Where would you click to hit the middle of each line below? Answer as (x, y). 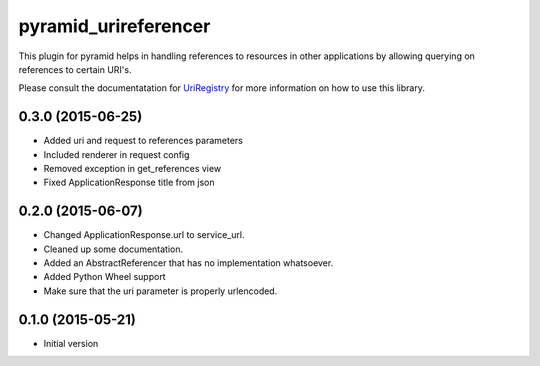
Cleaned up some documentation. (113, 249)
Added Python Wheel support (104, 277)
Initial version (71, 343)
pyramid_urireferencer (114, 26)
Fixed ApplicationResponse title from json (129, 182)
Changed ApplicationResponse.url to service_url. (144, 235)
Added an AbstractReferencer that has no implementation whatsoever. (188, 263)
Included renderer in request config (116, 154)
